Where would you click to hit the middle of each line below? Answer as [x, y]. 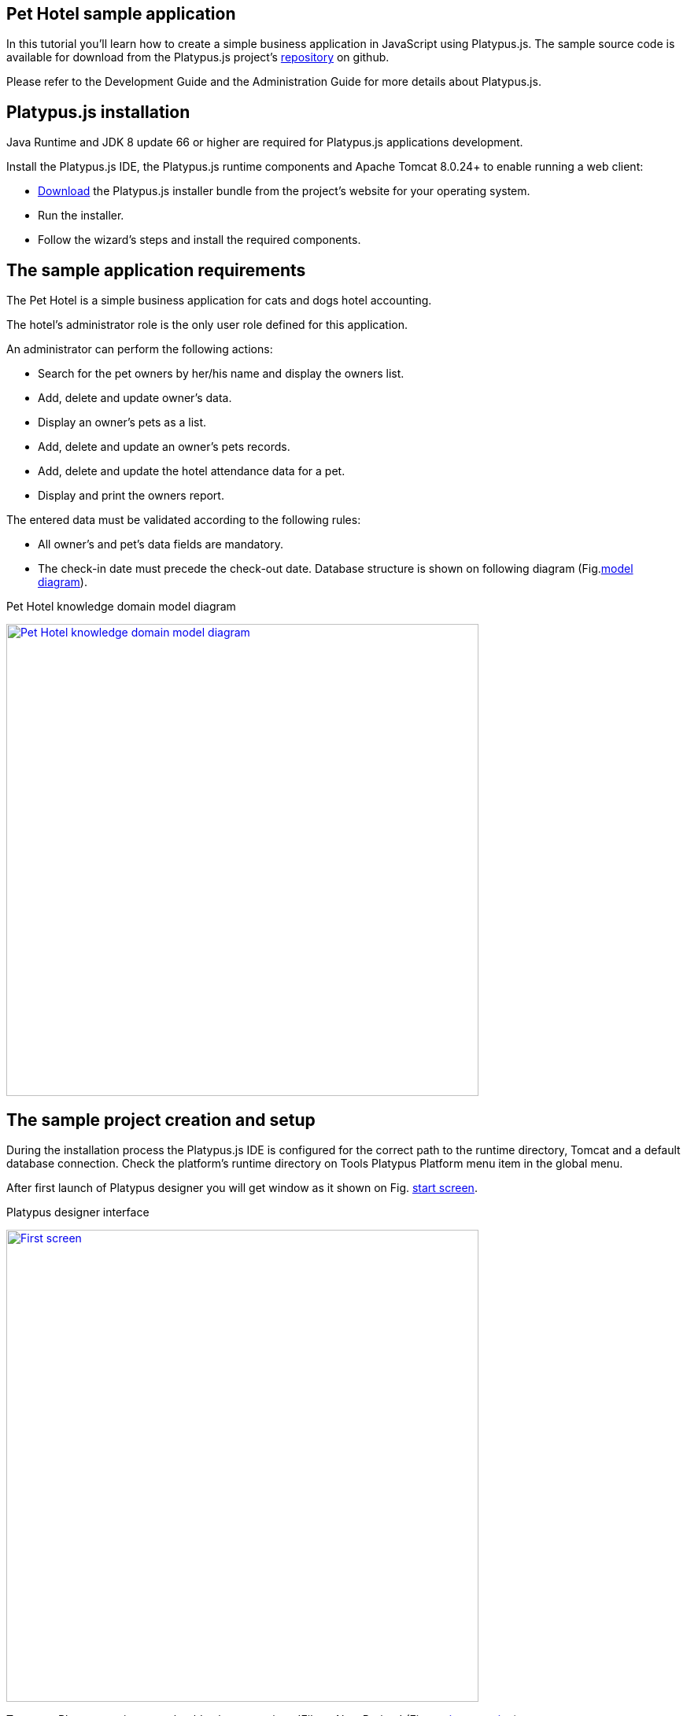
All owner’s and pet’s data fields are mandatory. [161, 544]
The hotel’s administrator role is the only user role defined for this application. [207, 325]
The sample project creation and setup [161, 1120]
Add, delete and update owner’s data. [135, 398]
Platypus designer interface [78, 1212]
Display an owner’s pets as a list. [122, 423]
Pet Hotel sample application [121, 14]
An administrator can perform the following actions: [140, 349]
